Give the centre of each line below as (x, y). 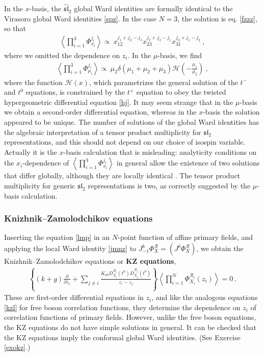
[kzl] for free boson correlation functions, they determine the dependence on (122, 307)
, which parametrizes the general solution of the (163, 82)
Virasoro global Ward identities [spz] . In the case (80, 18)
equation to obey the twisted (181, 92)
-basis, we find (180, 55)
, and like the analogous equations (205, 297)
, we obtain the (220, 248)
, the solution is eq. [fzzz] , (217, 18)
